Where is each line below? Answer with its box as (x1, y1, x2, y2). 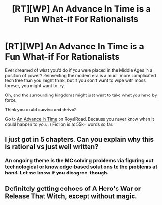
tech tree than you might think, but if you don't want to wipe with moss (5, 78, 146, 83)
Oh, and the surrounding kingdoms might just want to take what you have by (5, 92, 157, 98)
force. (5, 97, 17, 103)
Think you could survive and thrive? (5, 107, 76, 112)
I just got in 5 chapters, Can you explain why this (5, 135, 154, 143)
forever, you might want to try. (5, 82, 65, 88)
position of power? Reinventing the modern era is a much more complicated (5, 72, 156, 78)
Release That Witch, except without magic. (5, 192, 137, 200)
